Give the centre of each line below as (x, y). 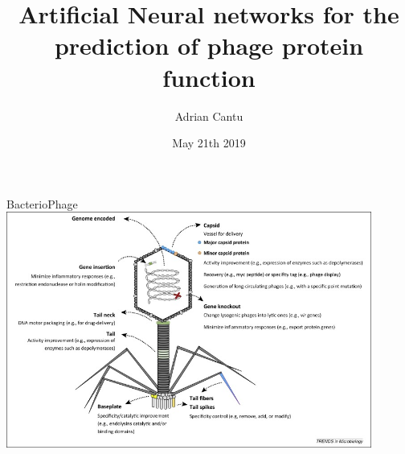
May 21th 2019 (209, 143)
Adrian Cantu (209, 116)
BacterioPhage (42, 203)
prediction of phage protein (209, 45)
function (209, 77)
